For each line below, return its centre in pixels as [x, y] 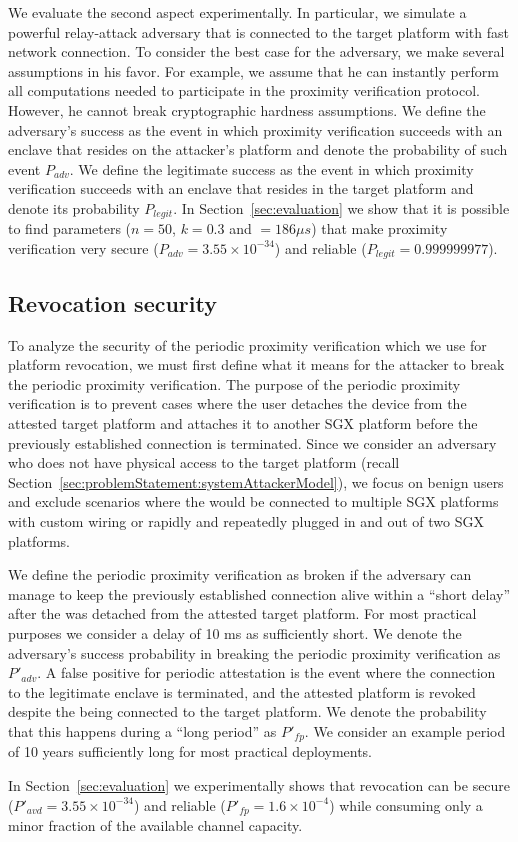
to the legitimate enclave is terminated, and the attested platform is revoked [242, 691]
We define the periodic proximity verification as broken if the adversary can [240, 574]
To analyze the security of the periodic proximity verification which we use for [247, 344]
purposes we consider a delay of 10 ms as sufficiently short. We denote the [235, 632]
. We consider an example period [405, 730]
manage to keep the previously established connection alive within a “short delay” [259, 593]
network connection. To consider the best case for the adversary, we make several [256, 51]
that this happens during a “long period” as [142, 730]
